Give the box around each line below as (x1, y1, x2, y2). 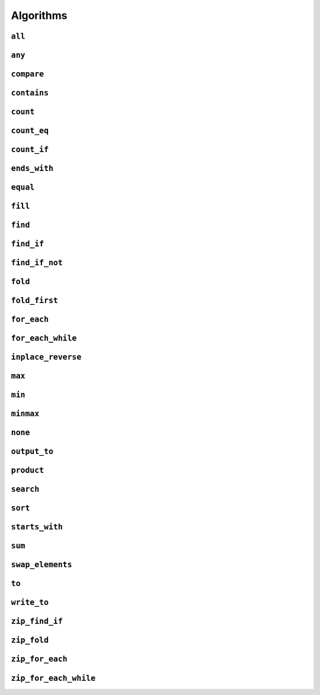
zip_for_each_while (11, 673, 96, 683)
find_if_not (11, 258, 63, 268)
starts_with (11, 522, 63, 532)
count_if (11, 145, 49, 155)
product (11, 465, 44, 475)
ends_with (11, 163, 53, 173)
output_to (11, 447, 53, 456)
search (11, 484, 40, 494)
